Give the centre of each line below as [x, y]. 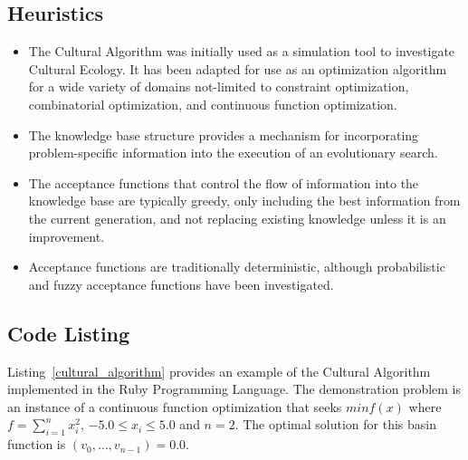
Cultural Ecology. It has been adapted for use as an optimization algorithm [238, 68]
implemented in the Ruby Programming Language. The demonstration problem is [234, 389]
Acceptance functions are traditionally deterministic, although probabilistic [237, 267]
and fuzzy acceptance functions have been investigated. [181, 284]
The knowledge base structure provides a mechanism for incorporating [224, 134]
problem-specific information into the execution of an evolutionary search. [233, 153]
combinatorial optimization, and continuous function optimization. [213, 104]
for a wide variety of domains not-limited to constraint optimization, [219, 86]
